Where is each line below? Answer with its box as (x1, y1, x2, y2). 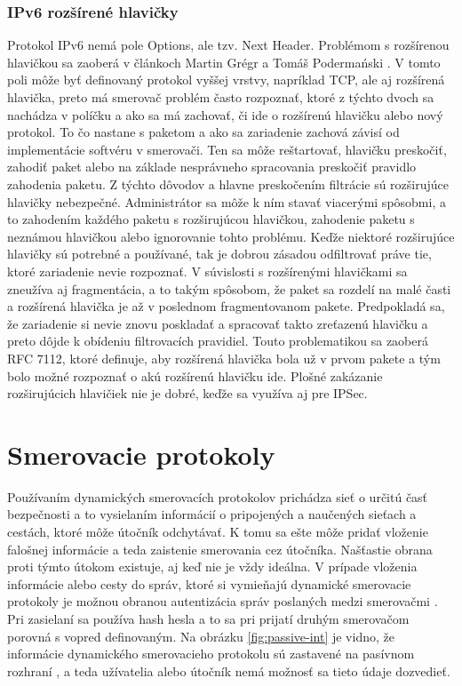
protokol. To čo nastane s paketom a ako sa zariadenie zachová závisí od (7, 123, 400, 141)
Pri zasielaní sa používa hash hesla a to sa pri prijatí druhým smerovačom (7, 609, 410, 627)
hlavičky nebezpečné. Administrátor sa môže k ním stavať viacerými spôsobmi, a (7, 192, 446, 211)
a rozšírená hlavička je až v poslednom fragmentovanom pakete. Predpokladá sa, (7, 297, 445, 315)
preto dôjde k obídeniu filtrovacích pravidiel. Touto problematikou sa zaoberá (7, 331, 428, 350)
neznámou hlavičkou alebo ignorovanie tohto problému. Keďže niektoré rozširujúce (7, 227, 455, 245)
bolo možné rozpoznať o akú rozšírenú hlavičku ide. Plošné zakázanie (7, 366, 383, 385)
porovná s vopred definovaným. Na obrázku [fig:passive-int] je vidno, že (7, 626, 394, 645)
